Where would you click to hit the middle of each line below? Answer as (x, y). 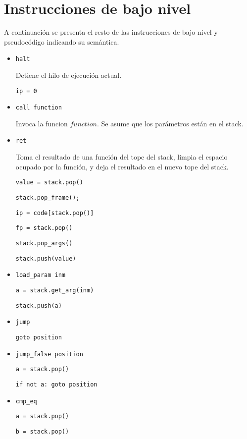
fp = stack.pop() (44, 228)
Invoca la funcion (42, 123)
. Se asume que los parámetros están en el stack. (170, 123)
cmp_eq (26, 401)
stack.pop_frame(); (48, 197)
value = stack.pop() (49, 183)
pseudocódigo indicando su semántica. (62, 41)
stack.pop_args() (44, 243)
